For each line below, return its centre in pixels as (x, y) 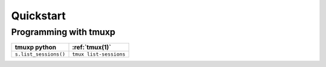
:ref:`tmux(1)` (92, 47)
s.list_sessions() (40, 54)
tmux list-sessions (99, 54)
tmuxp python (36, 47)
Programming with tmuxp (63, 32)
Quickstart (39, 16)
